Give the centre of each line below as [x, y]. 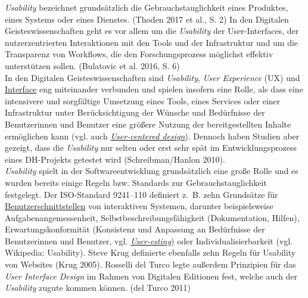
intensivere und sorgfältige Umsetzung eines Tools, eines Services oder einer [143, 100]
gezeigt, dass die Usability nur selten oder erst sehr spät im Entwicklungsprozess [151, 148]
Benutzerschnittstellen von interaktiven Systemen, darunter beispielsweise [139, 206]
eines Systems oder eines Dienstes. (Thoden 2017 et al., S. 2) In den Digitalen [147, 19]
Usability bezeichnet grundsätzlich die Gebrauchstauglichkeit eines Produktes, [147, 7]
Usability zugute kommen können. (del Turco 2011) [98, 288]
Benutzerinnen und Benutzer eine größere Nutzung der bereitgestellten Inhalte [148, 124]
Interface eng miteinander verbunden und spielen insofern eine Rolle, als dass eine [154, 89]
